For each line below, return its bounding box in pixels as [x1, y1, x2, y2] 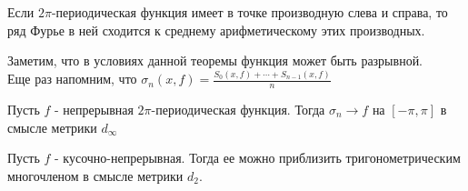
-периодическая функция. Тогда [151, 99, 325, 118]
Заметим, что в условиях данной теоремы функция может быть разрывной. [7, 51, 423, 70]
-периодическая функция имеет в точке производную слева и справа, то [51, 3, 448, 21]
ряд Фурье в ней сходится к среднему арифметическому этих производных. [7, 20, 425, 39]
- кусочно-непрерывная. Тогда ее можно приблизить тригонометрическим [55, 148, 461, 167]
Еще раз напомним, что [7, 69, 137, 88]
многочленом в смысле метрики [7, 166, 184, 185]
